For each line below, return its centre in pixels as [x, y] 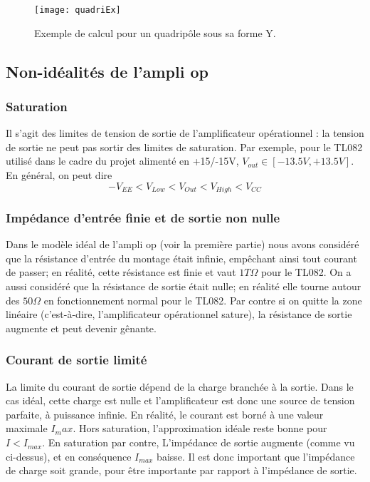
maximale [27, 428]
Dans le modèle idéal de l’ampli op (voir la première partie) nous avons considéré [183, 244]
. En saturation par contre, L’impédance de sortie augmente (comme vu [199, 442]
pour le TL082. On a [306, 272]
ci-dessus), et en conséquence [69, 456]
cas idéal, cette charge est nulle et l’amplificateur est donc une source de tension [180, 400]
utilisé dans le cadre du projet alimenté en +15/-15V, [122, 161]
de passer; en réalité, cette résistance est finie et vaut [121, 272]
